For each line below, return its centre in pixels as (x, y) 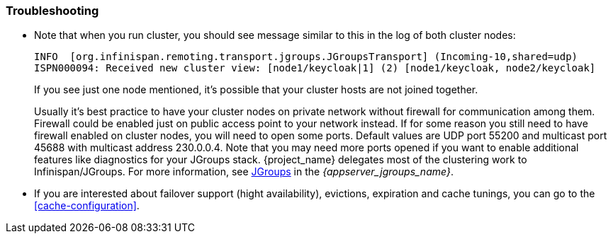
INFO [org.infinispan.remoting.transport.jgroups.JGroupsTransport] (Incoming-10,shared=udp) (306, 57)
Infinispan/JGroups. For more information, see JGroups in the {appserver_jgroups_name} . (244, 172)
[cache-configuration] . (87, 206)
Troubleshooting (52, 11)
